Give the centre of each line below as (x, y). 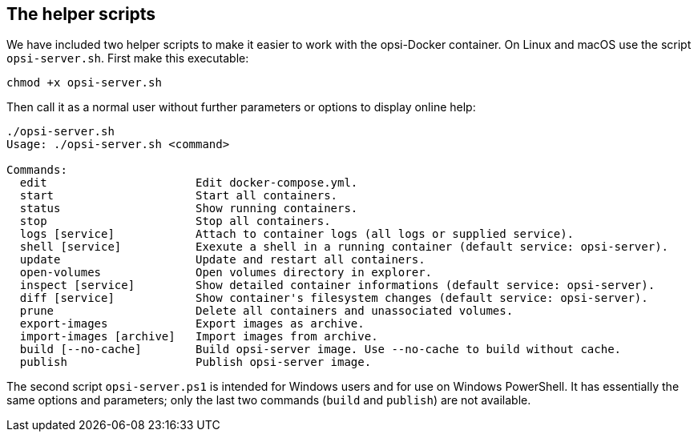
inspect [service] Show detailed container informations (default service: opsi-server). (337, 285)
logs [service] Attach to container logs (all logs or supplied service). (297, 234)
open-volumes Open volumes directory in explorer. (226, 273)
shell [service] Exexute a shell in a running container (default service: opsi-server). (344, 247)
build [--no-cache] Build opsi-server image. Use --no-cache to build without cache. (321, 350)
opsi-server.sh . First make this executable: (128, 58)
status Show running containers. (189, 209)
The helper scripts (81, 14)
